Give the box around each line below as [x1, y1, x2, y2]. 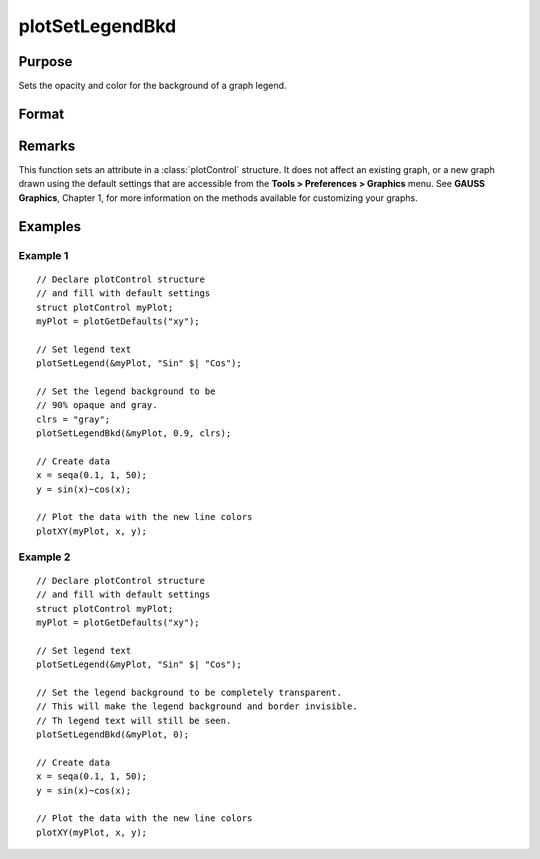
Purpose [18, 53, 73, 70]
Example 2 [18, 550, 71, 564]
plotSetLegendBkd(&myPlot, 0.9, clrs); [36, 428, 232, 439]
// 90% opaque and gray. [36, 400, 158, 411]
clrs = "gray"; [36, 413, 111, 425]
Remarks [18, 137, 76, 154]
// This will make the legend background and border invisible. [36, 701, 359, 712]
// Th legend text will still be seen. [36, 715, 232, 726]
